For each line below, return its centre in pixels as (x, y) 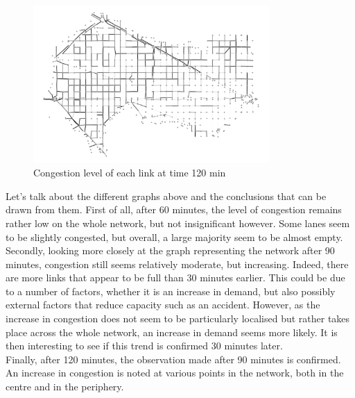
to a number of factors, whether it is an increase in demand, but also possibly (171, 291)
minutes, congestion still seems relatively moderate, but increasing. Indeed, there (177, 264)
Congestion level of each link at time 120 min (130, 173)
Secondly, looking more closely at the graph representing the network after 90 (170, 250)
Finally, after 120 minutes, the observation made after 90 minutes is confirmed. (173, 359)
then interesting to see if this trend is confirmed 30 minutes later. (144, 346)
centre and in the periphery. (65, 387)
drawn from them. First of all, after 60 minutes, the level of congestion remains (174, 209)
